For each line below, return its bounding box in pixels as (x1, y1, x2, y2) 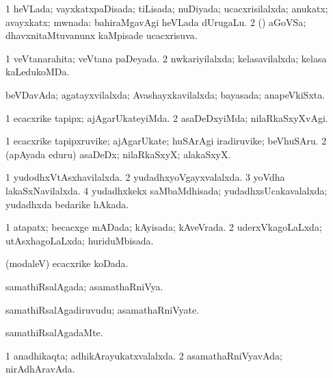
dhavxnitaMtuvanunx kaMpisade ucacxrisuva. (5, 28, 198, 42)
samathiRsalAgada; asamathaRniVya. (5, 279, 163, 293)
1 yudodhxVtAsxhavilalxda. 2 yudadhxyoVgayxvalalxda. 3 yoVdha (5, 170, 285, 184)
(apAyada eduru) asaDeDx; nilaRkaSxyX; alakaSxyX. (5, 147, 231, 161)
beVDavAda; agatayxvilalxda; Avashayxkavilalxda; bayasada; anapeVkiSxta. (5, 87, 325, 101)
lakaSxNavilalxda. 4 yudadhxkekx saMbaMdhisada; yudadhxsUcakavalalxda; (5, 183, 328, 197)
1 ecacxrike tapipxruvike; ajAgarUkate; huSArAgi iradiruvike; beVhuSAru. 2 (5, 134, 327, 148)
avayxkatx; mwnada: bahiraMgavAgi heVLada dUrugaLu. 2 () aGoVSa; (5, 14, 306, 29)
